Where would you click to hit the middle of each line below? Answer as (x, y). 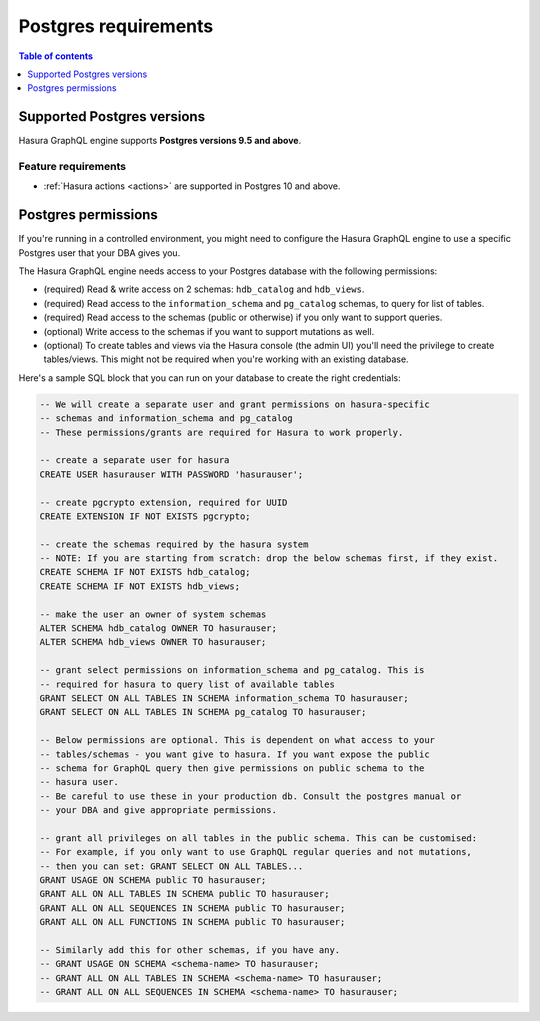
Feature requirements (72, 166)
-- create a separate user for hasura (134, 460)
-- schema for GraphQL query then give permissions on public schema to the (232, 768)
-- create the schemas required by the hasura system (174, 544)
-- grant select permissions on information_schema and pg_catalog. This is (232, 670)
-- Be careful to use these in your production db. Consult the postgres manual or (250, 796)
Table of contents (56, 56)
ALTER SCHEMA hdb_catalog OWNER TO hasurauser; (158, 628)
